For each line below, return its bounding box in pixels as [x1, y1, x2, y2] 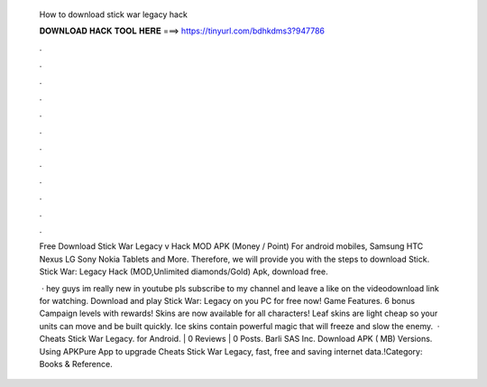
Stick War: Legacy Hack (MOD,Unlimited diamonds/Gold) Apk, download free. [39, 266, 328, 277]
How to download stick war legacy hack [39, 9, 188, 20]
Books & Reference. [39, 358, 113, 369]
